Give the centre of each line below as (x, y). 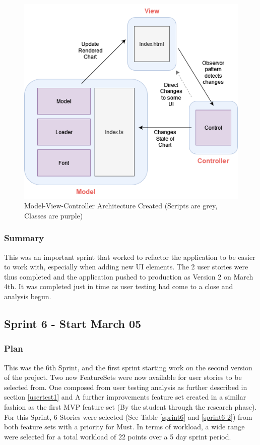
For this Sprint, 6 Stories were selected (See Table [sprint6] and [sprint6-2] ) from (128, 416)
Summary (24, 238)
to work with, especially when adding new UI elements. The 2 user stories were (126, 267)
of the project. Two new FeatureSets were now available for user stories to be (123, 377)
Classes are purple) (54, 215)
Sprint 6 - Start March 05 (73, 323)
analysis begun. (28, 296)
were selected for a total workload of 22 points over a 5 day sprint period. (118, 436)
